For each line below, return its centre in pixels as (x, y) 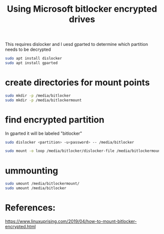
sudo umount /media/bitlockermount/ (42, 184)
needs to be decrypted (28, 49)
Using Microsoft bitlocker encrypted (82, 9)
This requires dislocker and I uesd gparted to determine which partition (76, 44)
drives (82, 19)
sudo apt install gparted (31, 63)
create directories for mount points (77, 83)
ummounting (32, 171)
